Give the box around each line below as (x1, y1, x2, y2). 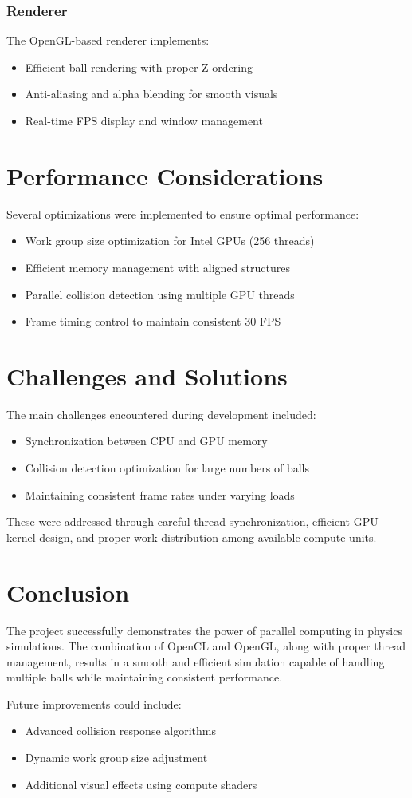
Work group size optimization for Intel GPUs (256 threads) (25, 232, 315, 249)
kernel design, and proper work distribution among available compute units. (6, 528, 377, 545)
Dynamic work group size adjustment (25, 749, 208, 766)
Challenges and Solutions (6, 359, 288, 392)
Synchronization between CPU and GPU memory (25, 433, 268, 449)
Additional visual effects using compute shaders (25, 776, 257, 792)
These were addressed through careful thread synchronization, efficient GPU (6, 513, 379, 530)
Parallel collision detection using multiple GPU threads (25, 286, 295, 302)
